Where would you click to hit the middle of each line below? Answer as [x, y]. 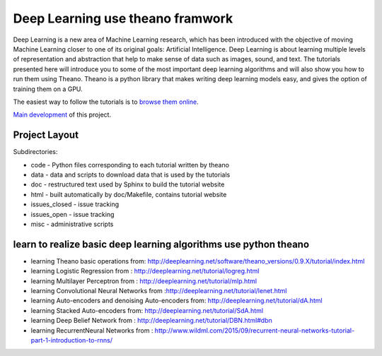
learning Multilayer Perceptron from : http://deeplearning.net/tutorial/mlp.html [144, 281]
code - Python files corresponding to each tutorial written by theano [130, 165]
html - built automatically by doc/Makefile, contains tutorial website [129, 194]
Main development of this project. [62, 115]
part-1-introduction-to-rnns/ [72, 340]
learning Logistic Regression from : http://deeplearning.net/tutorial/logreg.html [145, 271]
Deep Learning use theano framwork [123, 18]
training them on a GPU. [48, 89]
